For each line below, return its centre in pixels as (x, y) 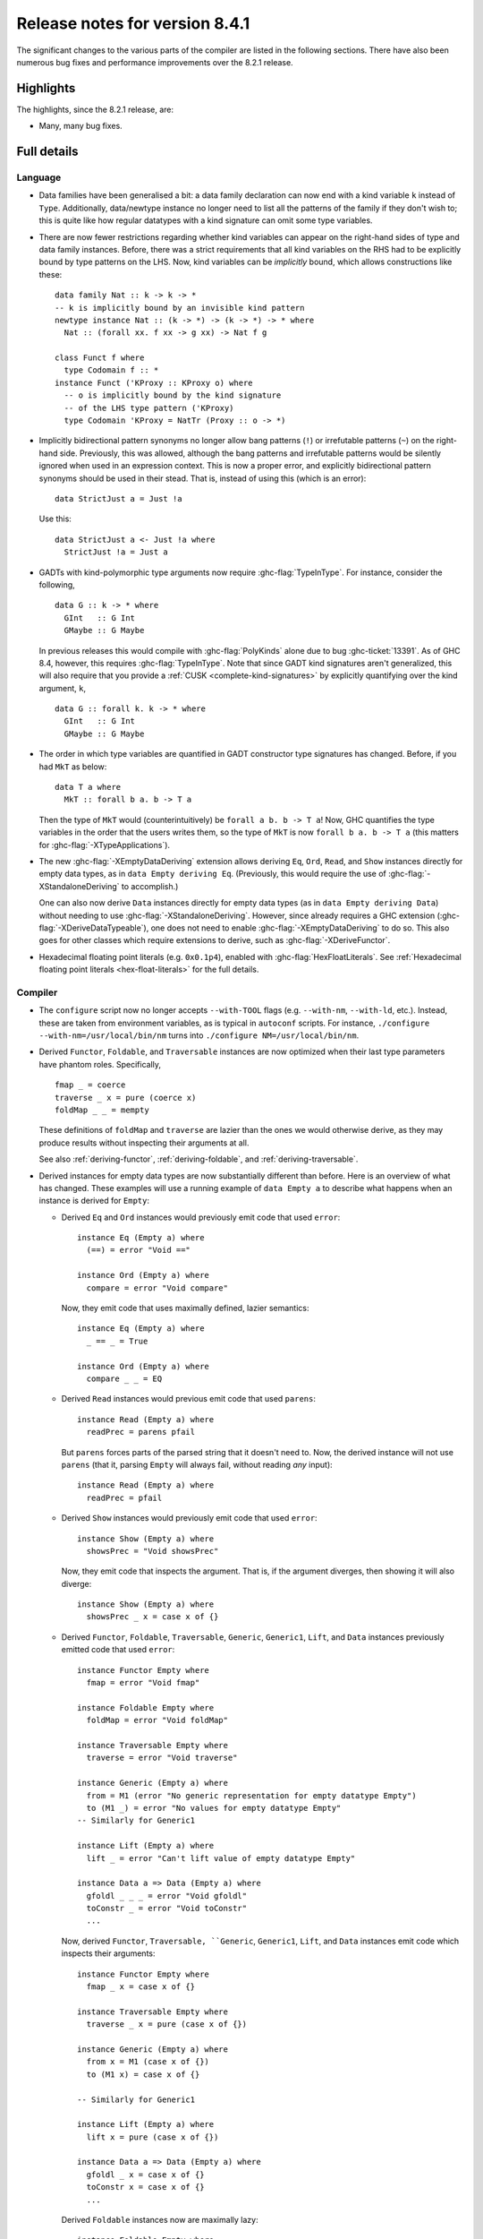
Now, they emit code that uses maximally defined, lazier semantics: (185, 1308)
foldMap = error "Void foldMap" (157, 1720)
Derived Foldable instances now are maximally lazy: (160, 2220)
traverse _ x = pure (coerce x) (126, 1098)
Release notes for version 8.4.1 (133, 23)
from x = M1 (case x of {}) (148, 2062)
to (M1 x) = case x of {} (143, 2074)
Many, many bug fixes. (80, 126)
